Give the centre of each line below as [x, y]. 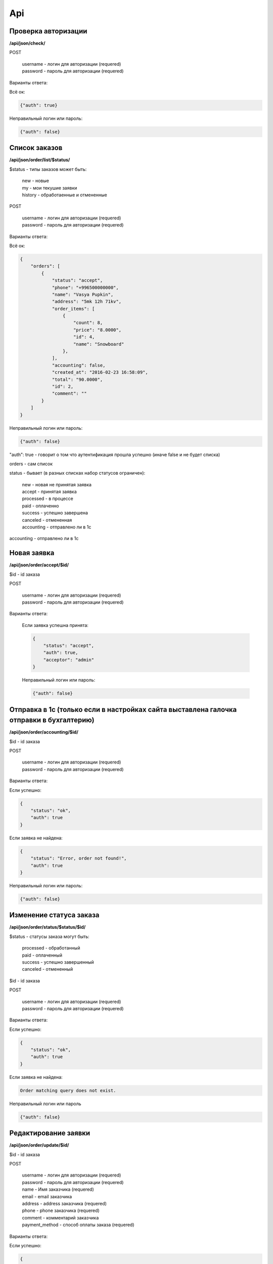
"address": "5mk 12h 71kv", [86, 302]
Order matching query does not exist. [68, 1090]
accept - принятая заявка [49, 492]
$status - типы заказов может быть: [48, 169]
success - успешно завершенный [58, 962]
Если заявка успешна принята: [55, 625]
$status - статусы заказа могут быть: [49, 936]
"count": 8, [88, 323]
